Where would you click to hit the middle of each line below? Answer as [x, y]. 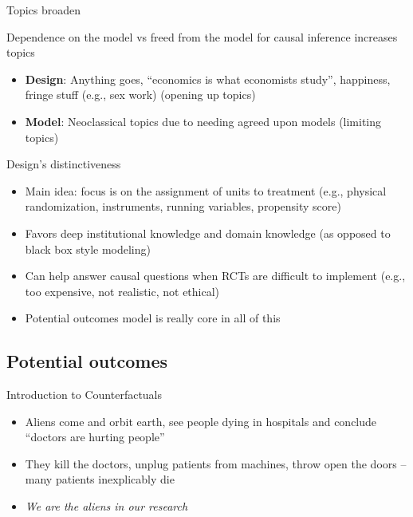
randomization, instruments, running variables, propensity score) [183, 206]
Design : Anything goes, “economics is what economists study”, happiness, [208, 79]
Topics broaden [44, 10]
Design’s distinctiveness [64, 164]
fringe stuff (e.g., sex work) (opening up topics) [140, 95]
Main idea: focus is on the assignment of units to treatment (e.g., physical [206, 190]
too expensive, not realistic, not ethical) [122, 291]
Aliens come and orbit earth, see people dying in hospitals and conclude [201, 421]
